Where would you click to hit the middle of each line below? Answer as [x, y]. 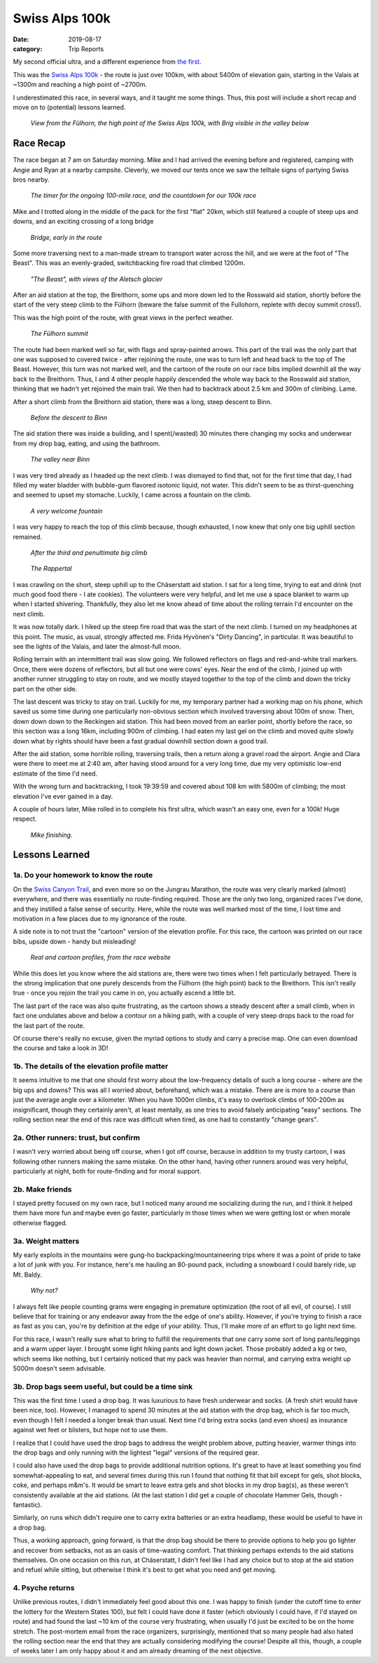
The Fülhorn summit [59, 334]
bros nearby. [31, 180]
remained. [27, 537]
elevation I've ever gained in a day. [63, 796]
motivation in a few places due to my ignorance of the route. [100, 918]
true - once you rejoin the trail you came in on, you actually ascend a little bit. [124, 993]
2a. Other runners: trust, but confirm [76, 1138]
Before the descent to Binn [69, 418]
